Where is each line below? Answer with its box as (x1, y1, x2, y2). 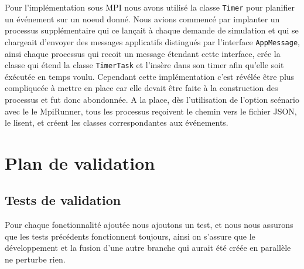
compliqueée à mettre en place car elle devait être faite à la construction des (5, 82, 278, 94)
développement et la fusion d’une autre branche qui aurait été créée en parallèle (5, 241, 291, 254)
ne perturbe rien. (5, 253, 66, 265)
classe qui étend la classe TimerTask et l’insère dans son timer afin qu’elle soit (5, 59, 284, 71)
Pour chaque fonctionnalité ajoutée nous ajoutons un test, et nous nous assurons (5, 218, 293, 231)
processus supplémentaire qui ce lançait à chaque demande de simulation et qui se (5, 24, 299, 36)
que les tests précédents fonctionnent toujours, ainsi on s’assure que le (5, 230, 255, 242)
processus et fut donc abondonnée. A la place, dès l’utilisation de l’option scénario (5, 93, 300, 105)
